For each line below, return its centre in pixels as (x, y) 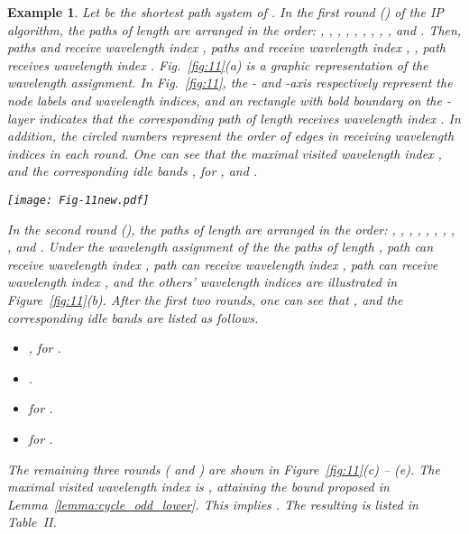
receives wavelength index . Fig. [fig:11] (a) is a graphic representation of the (218, 64)
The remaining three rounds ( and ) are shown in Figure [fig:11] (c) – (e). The (224, 469)
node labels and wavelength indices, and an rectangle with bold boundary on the (225, 100)
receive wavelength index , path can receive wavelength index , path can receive (223, 264)
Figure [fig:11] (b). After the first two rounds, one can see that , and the (205, 299)
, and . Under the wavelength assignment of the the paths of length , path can (221, 247)
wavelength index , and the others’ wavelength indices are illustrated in (202, 282)
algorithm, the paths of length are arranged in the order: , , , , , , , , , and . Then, (234, 29)
